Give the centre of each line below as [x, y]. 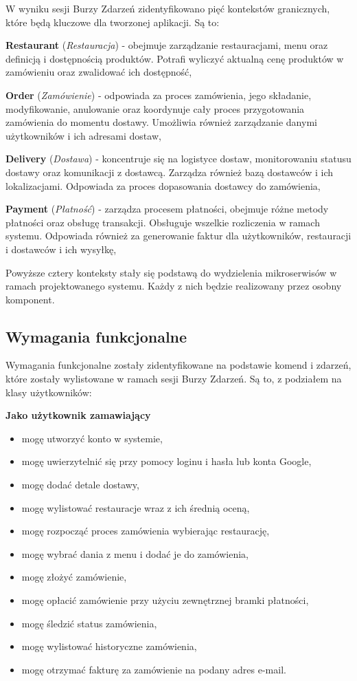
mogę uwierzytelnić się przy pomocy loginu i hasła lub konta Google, [166, 461]
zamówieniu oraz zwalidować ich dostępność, [99, 72]
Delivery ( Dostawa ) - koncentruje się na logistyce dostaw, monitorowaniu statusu [178, 159]
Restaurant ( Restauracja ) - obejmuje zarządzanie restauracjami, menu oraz [167, 45]
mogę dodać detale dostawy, [80, 485]
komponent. [30, 299]
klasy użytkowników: [49, 392]
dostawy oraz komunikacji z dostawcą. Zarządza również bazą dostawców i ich [170, 172]
